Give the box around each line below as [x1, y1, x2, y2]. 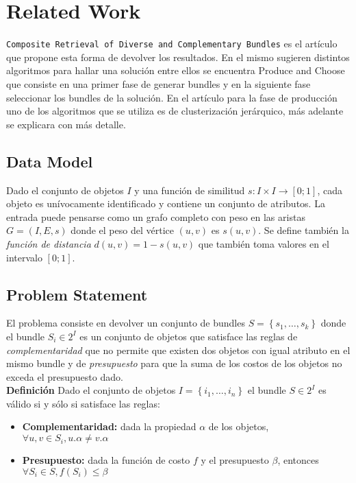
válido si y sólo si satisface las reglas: [6, 396, 160, 410]
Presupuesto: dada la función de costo [22, 453, 190, 467]
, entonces [277, 453, 319, 467]
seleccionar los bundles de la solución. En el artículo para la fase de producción [6, 90, 338, 104]
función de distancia [6, 236, 91, 250]
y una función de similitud [134, 182, 245, 197]
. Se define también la [258, 223, 349, 237]
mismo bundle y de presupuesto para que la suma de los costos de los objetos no [6, 356, 342, 370]
